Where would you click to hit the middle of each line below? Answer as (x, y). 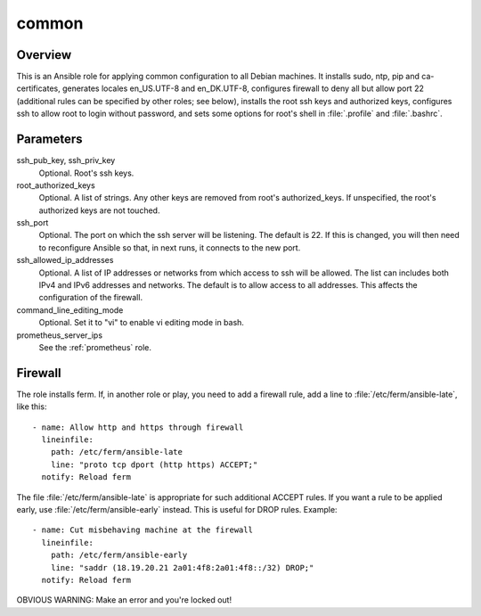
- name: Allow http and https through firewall (138, 427)
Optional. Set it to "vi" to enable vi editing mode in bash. (142, 323)
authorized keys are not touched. (99, 210)
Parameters (49, 140)
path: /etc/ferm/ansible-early (119, 555)
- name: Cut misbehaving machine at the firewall (143, 530)
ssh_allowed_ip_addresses (65, 260)
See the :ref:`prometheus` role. (95, 347)
